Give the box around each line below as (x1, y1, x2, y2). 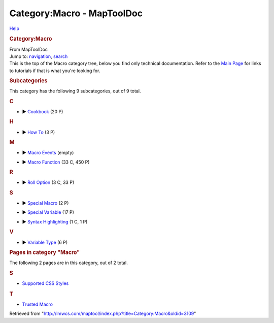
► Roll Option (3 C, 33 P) (22, 179, 75, 185)
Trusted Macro (22, 301, 53, 307)
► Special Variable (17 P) (22, 209, 75, 215)
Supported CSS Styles (22, 280, 69, 286)
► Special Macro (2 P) (22, 200, 69, 206)
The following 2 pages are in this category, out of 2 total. (9, 260, 128, 266)
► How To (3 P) (22, 129, 55, 135)
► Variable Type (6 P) (22, 239, 68, 245)
